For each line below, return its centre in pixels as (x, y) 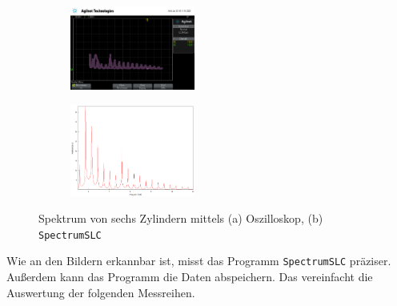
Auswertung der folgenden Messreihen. (101, 292)
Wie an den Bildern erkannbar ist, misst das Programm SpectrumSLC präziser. (199, 261)
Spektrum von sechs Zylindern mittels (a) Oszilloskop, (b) (181, 218)
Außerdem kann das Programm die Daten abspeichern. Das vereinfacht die (190, 276)
